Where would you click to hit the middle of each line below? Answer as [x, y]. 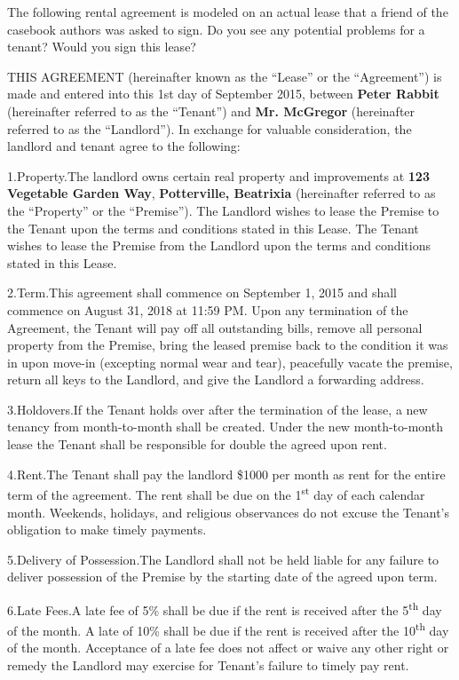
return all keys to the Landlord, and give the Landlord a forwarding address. [216, 380]
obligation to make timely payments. [107, 530]
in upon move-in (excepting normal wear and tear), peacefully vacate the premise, [230, 362]
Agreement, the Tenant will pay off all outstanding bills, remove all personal [215, 327]
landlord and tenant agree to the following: [124, 146]
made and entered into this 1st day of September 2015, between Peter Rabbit [223, 94]
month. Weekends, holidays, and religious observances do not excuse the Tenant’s [228, 512]
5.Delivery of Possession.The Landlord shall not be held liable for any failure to [223, 559]
